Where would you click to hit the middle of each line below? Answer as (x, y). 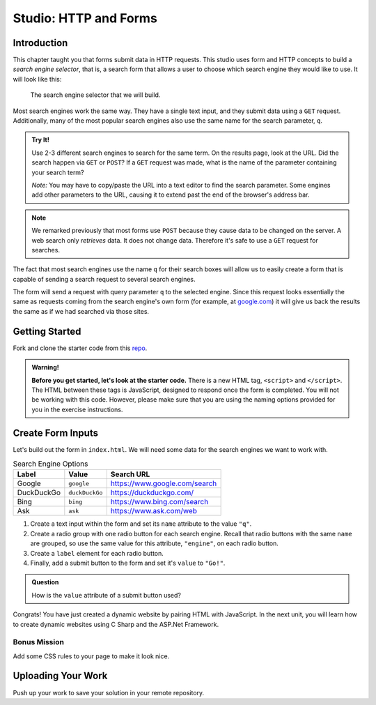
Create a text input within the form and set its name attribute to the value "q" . (141, 524)
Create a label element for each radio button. (97, 553)
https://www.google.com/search (164, 483)
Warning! (45, 367)
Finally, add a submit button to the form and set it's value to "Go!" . (128, 563)
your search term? (58, 172)
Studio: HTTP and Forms (85, 18)
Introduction (40, 43)
